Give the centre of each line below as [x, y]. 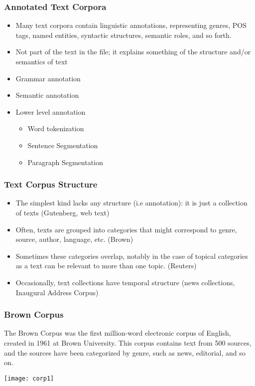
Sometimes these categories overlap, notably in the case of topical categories [132, 256]
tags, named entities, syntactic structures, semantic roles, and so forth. [124, 35]
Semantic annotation [47, 95]
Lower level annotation [51, 111]
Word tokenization [56, 128]
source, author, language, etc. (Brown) [74, 239]
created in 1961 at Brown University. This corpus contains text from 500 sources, [128, 342]
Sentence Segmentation [63, 145]
